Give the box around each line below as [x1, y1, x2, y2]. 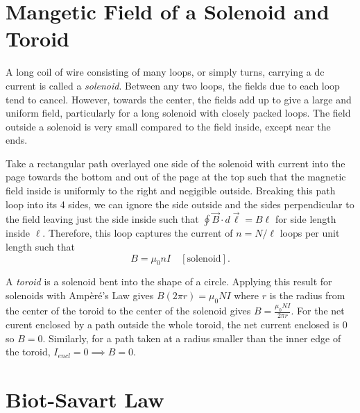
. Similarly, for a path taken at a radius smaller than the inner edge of [42, 330, 341, 345]
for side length [275, 212, 336, 226]
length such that [6, 239, 76, 254]
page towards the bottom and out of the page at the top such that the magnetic [6, 169, 346, 184]
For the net [297, 303, 345, 318]
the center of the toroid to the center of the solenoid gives [6, 303, 251, 318]
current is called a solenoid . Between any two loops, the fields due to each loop [6, 78, 340, 92]
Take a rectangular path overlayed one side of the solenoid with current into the [6, 155, 345, 170]
